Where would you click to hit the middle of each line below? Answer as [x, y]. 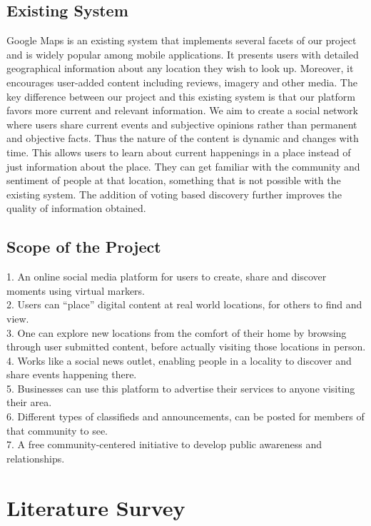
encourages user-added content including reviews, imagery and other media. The [182, 82]
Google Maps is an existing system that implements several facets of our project [182, 40]
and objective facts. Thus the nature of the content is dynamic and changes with [183, 138]
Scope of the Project [84, 247]
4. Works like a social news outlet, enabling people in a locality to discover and [179, 360]
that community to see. [57, 430]
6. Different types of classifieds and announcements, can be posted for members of [185, 416]
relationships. [36, 458]
